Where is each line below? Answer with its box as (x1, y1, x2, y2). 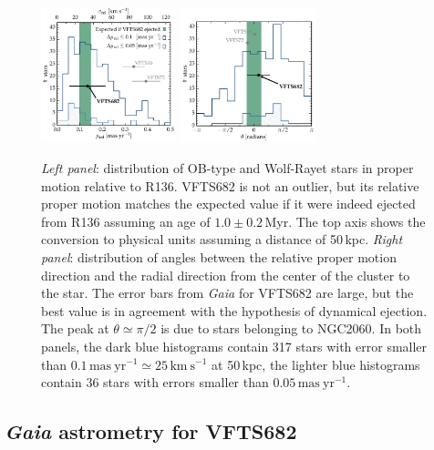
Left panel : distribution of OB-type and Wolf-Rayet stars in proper (41, 158, 414, 177)
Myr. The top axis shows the (264, 211, 426, 230)
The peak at (41, 319, 109, 338)
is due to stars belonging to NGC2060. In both (160, 319, 422, 338)
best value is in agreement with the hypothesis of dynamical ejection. (41, 301, 428, 320)
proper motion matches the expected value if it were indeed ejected (41, 194, 416, 213)
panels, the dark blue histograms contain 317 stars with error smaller (41, 336, 428, 355)
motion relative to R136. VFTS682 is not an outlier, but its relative (41, 176, 419, 195)
